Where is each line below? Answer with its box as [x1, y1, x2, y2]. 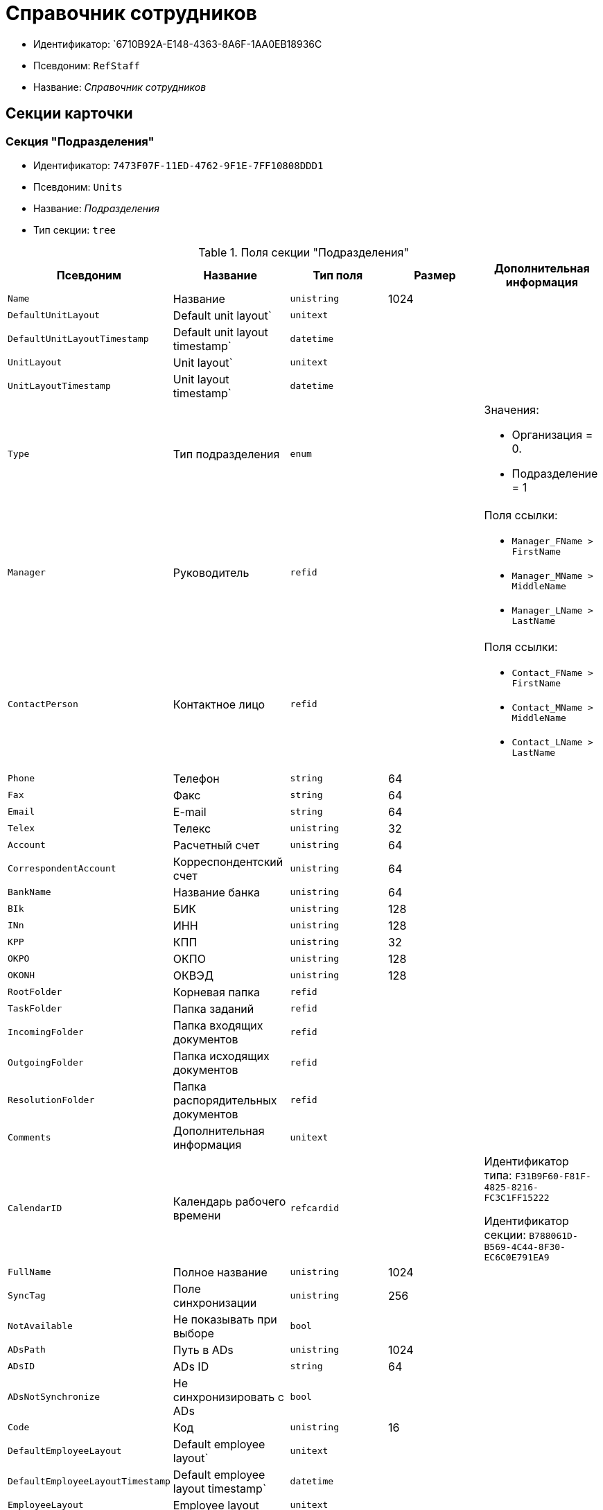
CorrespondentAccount [8, 863, 116, 874]
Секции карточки [6, 105, 133, 123]
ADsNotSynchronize [8, 1391, 101, 1403]
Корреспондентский [173, 854, 283, 869]
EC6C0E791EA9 [484, 1251, 550, 1262]
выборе [173, 1326, 214, 1340]
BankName [8, 887, 51, 898]
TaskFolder [8, 1003, 62, 1014]
